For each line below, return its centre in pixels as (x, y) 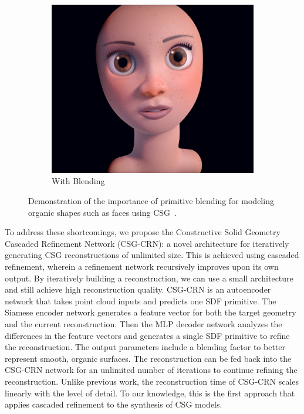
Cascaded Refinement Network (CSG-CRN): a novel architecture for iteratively (147, 243)
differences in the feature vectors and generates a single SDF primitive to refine (147, 335)
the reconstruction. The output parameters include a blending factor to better (145, 347)
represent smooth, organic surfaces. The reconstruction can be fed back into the (148, 358)
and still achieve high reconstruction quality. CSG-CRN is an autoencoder (138, 289)
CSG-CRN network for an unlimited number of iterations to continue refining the (151, 370)
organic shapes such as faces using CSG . (102, 212)
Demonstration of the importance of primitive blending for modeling (151, 201)
